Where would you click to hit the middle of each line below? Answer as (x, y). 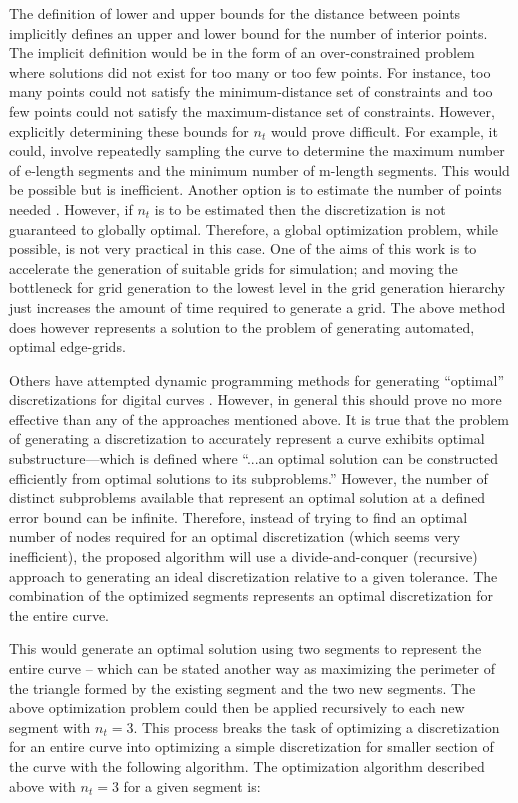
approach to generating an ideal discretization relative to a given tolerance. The (253, 575)
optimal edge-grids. (67, 346)
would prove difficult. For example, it (384, 130)
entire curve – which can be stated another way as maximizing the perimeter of (252, 668)
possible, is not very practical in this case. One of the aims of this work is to (243, 248)
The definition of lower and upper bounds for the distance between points (235, 13)
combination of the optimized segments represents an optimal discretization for (251, 595)
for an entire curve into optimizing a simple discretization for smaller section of (251, 746)
